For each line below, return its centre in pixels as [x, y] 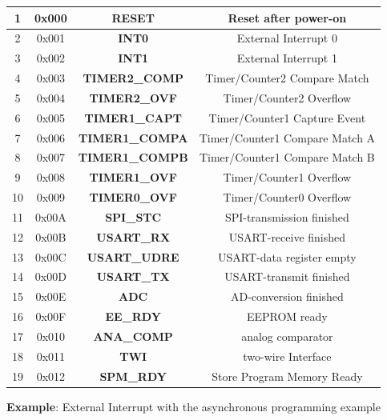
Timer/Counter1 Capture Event [287, 117]
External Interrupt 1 [287, 58]
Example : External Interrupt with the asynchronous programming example [193, 406]
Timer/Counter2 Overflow [287, 97]
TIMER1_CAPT [133, 117]
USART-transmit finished [287, 276]
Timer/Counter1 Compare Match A [287, 137]
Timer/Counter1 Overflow [287, 177]
